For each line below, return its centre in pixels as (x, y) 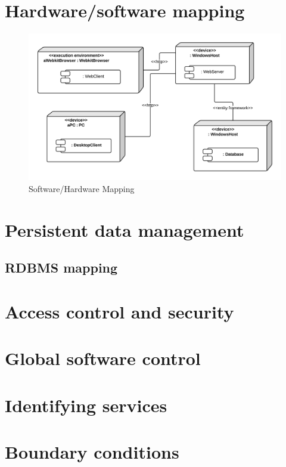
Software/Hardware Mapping (82, 189)
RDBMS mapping (61, 267)
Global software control (103, 358)
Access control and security (119, 312)
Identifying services (86, 405)
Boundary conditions (92, 452)
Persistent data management (125, 229)
